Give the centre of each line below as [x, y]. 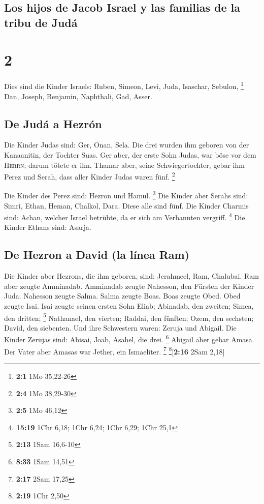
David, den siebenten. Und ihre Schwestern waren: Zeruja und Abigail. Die [120, 327]
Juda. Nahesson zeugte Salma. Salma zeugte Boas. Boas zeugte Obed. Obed [122, 296]
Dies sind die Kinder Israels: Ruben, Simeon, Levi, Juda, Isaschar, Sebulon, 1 [124, 85]
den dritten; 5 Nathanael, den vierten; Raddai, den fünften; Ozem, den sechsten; [129, 317]
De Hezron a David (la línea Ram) [97, 255]
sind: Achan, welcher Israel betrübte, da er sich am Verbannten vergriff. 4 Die [125, 216]
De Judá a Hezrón [53, 123]
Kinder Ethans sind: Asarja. [48, 227]
